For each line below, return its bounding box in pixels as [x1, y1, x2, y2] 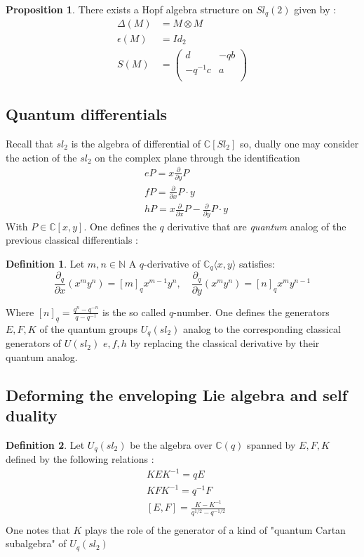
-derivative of [144, 256, 201, 270]
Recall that [6, 136, 53, 150]
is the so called [102, 304, 166, 319]
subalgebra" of [6, 536, 67, 551]
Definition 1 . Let [6, 256, 85, 270]
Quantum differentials [6, 103, 168, 125]
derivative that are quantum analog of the [167, 218, 346, 233]
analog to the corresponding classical [183, 321, 341, 336]
